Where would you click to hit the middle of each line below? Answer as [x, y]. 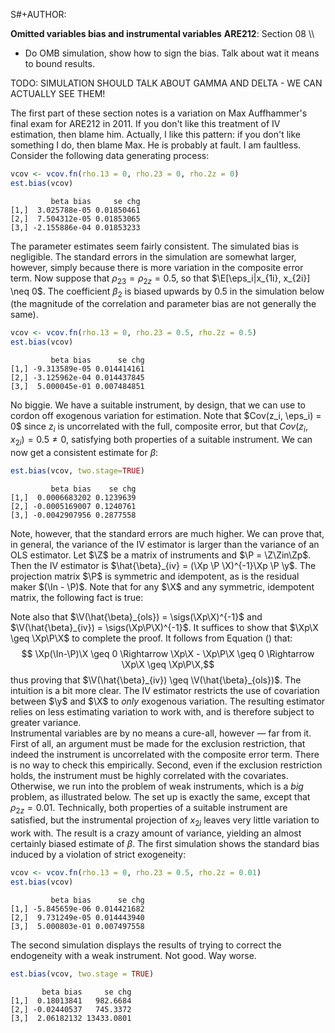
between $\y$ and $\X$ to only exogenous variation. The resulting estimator [168, 701]
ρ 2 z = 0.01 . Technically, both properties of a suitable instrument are [149, 808]
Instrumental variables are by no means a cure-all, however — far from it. [161, 733]
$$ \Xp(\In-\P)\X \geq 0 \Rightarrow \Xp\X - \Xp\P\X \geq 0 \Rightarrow [168, 653]
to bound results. [59, 63]
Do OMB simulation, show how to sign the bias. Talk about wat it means [172, 53]
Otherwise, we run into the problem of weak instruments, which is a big [157, 786]
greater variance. [46, 722]
